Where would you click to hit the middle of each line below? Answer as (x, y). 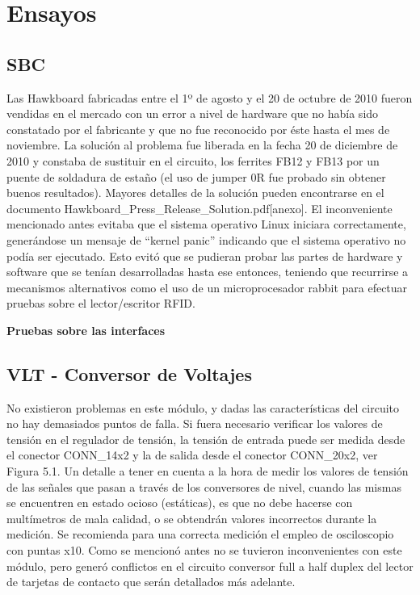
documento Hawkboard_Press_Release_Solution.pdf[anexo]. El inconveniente (199, 208)
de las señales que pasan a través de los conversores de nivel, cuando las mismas (204, 486)
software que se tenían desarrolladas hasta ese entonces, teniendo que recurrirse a (208, 272)
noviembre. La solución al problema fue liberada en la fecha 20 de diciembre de (202, 145)
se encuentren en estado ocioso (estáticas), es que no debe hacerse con (180, 503)
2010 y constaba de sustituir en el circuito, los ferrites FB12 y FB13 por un (193, 160)
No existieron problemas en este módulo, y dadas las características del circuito (203, 407)
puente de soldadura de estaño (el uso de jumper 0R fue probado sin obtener (196, 176)
